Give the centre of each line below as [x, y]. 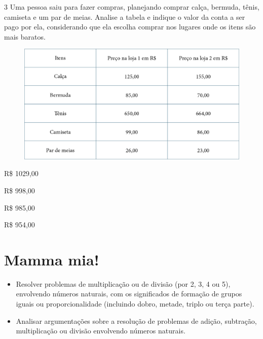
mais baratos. [25, 36]
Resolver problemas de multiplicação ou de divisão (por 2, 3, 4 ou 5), [123, 283]
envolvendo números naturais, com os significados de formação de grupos [129, 294]
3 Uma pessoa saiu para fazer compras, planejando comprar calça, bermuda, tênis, [132, 7]
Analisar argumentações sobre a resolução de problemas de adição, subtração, [136, 320]
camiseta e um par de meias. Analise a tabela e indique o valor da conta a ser [125, 16]
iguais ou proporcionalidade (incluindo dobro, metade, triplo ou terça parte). [135, 304]
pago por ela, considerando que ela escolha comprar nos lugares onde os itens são [130, 27]
